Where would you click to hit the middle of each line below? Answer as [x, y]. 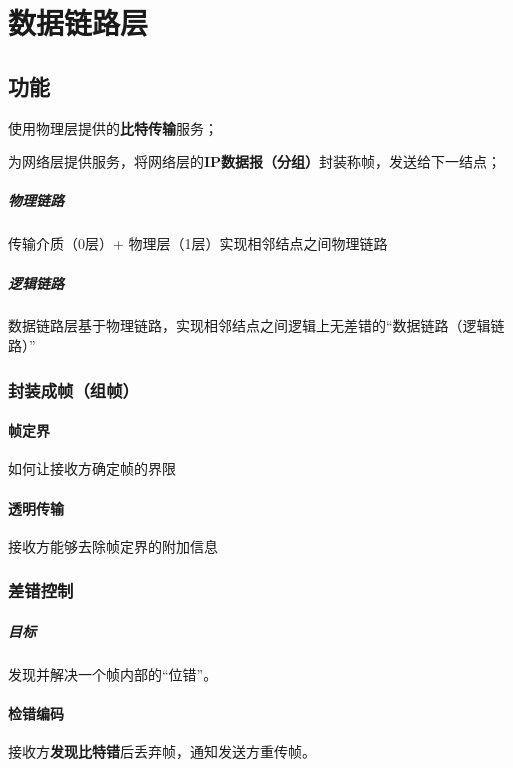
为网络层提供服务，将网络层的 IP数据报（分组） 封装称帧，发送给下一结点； [255, 161]
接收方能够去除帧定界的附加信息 [113, 545]
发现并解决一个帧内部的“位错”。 [113, 673]
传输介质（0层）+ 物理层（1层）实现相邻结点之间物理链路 [198, 243]
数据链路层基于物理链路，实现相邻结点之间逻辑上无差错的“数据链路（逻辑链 [256, 325]
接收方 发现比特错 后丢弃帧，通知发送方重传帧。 [162, 751]
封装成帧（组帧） [73, 389]
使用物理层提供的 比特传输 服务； [113, 127]
